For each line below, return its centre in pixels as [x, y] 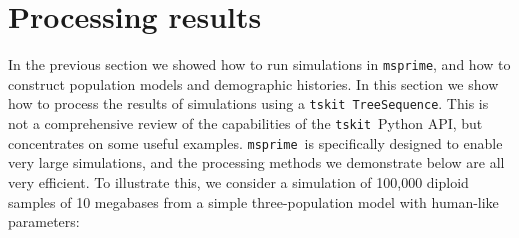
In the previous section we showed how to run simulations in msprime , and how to [259, 64]
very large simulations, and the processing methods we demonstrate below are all [256, 162]
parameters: [44, 221]
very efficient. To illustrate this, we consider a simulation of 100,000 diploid [238, 181]
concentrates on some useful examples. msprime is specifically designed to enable [255, 142]
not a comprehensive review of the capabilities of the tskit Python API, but [245, 123]
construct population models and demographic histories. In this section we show [253, 83]
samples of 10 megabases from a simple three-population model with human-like [253, 201]
